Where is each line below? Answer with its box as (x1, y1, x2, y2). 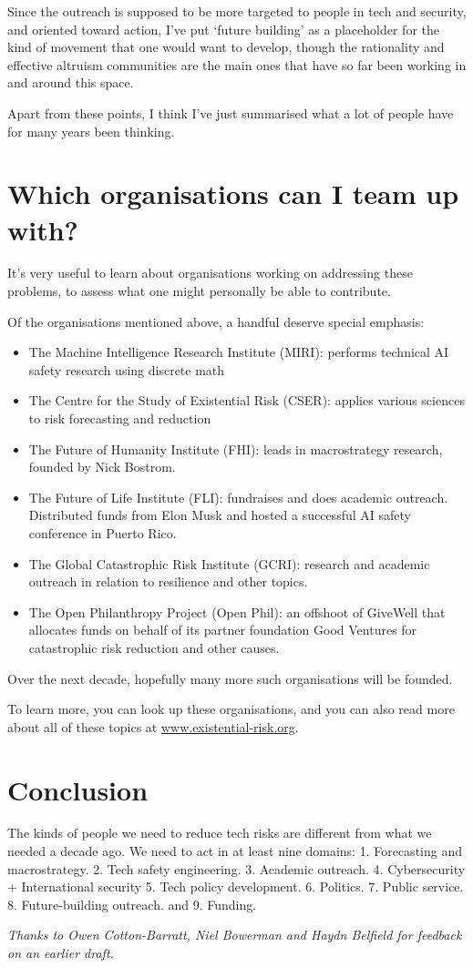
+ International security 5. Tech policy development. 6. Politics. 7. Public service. (7, 877, 464, 896)
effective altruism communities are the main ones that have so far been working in (7, 55, 467, 74)
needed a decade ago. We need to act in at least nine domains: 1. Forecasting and (7, 841, 462, 861)
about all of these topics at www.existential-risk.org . (7, 717, 299, 736)
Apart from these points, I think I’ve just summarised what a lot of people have (7, 103, 454, 122)
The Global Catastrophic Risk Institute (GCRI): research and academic (28, 554, 430, 573)
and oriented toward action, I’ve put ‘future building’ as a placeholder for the (7, 19, 439, 38)
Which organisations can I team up (7, 175, 459, 212)
